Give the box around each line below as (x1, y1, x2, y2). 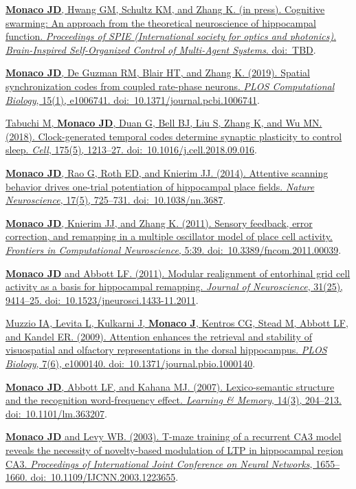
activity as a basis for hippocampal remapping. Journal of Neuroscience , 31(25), (5, 279, 344, 294)
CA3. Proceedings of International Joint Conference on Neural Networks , (5, 456, 313, 470)
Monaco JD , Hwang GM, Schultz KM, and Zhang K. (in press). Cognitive (5, 2, 325, 16)
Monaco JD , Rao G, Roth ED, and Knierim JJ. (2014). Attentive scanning (5, 165, 329, 180)
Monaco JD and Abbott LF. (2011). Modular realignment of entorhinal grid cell (5, 265, 351, 280)
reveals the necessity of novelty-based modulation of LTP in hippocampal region (5, 443, 344, 457)
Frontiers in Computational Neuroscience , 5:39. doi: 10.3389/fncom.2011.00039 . (5, 242, 342, 257)
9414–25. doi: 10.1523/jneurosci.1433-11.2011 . (5, 292, 199, 307)
